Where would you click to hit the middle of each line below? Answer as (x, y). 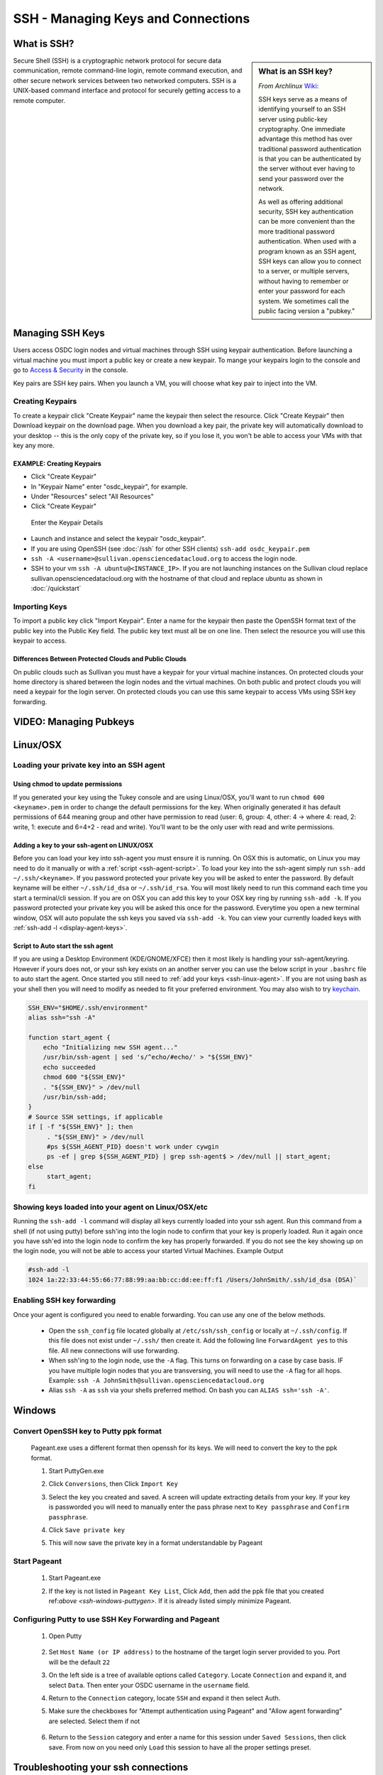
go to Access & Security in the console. (71, 370)
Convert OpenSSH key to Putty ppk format (88, 1431)
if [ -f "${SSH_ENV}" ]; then (81, 1127)
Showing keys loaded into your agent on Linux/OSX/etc (111, 1207)
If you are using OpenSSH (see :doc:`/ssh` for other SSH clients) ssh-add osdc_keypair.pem (170, 548)
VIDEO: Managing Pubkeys (74, 722)
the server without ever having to (307, 169)
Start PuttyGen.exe (76, 1471)
